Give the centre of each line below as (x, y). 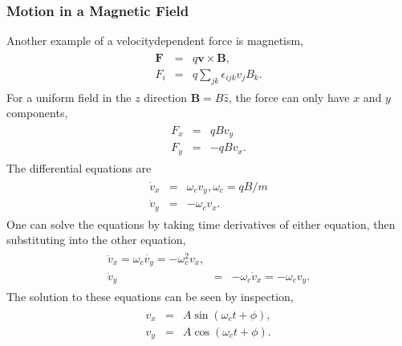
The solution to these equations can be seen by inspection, (150, 297)
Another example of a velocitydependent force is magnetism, (155, 41)
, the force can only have (289, 97)
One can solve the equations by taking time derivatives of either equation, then (201, 224)
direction (166, 97)
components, (37, 113)
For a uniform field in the (69, 97)
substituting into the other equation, (96, 240)
